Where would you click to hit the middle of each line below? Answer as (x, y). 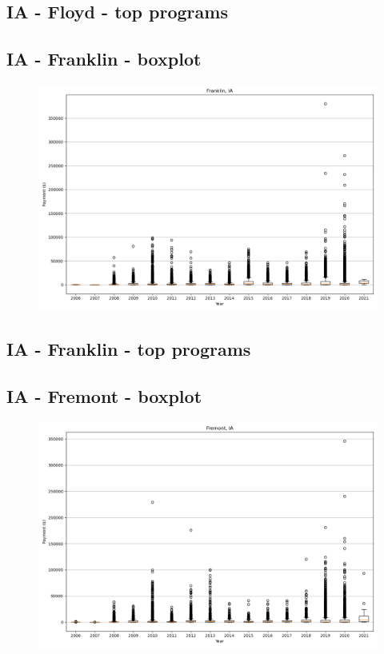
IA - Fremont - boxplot (104, 396)
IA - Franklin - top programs (129, 349)
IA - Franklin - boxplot (104, 59)
